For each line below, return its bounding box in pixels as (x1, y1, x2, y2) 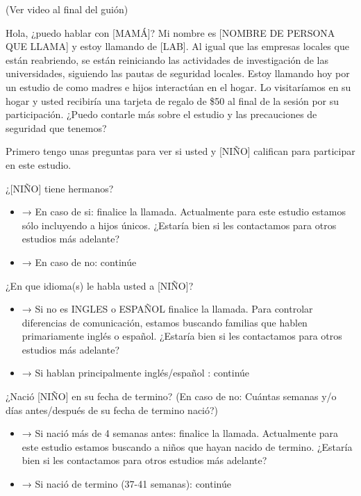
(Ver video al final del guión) (6, 2, 128, 16)
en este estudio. (6, 157, 72, 172)
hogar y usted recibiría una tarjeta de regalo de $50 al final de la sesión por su (6, 93, 339, 108)
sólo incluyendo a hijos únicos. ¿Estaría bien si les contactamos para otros (22, 217, 337, 232)
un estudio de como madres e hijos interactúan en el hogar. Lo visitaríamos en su (6, 79, 351, 94)
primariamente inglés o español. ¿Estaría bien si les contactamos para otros (22, 329, 342, 343)
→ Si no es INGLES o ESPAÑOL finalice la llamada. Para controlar (22, 301, 313, 316)
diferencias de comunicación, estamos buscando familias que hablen (22, 315, 308, 329)
